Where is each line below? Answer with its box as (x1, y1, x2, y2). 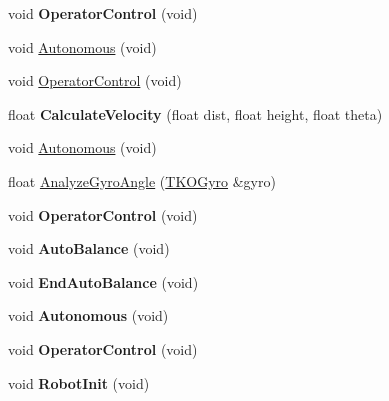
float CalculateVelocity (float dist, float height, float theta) (8, 103, 383, 124)
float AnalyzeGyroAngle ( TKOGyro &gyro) (8, 170, 276, 191)
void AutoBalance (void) (8, 238, 170, 259)
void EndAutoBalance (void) (8, 271, 199, 292)
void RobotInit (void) (8, 372, 150, 393)
